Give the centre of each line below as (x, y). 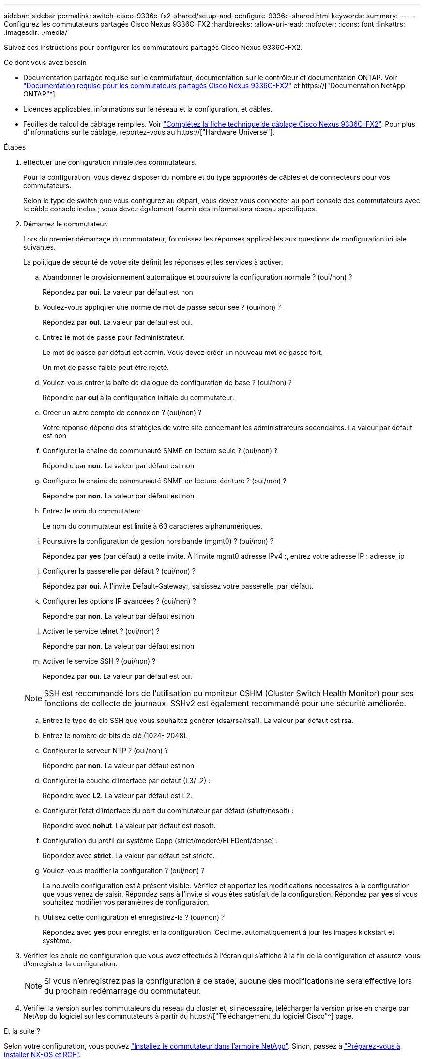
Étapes (15, 147)
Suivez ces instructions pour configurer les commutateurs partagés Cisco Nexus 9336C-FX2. (153, 47)
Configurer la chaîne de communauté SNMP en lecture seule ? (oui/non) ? (160, 451)
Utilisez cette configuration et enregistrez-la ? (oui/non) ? (134, 917)
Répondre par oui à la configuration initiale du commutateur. (138, 397)
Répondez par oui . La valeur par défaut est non (118, 292)
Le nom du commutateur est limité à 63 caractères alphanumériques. (153, 526)
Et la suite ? (22, 1031)
